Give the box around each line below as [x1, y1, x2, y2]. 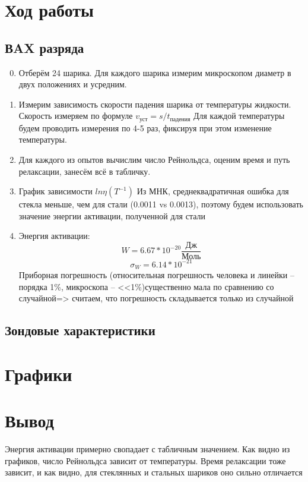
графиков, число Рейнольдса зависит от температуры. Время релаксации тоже [5, 454, 286, 467]
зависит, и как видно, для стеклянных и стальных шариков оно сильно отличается [5, 466, 303, 478]
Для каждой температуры [193, 109, 285, 122]
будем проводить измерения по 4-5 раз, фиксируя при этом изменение [18, 121, 272, 134]
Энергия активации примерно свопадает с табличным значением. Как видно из [5, 443, 290, 455]
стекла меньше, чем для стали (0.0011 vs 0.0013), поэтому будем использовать [18, 198, 303, 210]
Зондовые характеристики [5, 321, 155, 339]
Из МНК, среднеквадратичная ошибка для [136, 185, 289, 197]
